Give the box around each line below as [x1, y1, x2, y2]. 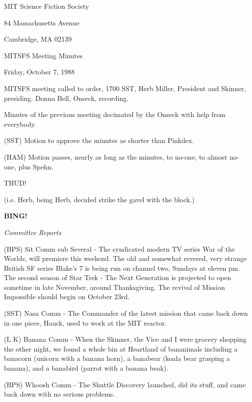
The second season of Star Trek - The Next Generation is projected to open [4, 272, 231, 283]
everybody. [4, 118, 36, 129]
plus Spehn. [18, 161, 53, 171]
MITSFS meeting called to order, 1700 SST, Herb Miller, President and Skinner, [4, 83, 246, 93]
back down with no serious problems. [4, 389, 115, 399]
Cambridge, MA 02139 [4, 34, 72, 44]
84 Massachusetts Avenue [4, 17, 79, 27]
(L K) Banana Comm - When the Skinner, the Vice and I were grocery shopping [4, 334, 247, 344]
